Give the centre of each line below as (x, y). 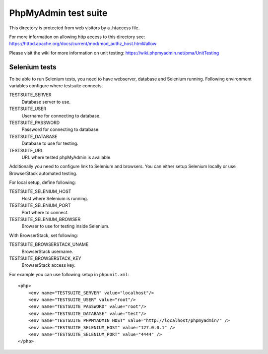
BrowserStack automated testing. (43, 173)
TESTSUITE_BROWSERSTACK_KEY (45, 258)
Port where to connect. (45, 212)
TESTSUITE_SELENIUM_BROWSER (45, 219)
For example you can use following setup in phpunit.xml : (69, 274)
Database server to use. (46, 102)
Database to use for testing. (50, 143)
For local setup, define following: (43, 182)
